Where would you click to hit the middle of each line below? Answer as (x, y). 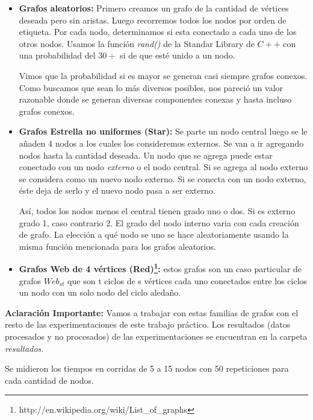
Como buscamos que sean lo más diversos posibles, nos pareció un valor (151, 87)
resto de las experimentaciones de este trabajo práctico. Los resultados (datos (148, 324)
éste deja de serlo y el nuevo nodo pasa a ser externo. (117, 190)
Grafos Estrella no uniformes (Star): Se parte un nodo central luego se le (163, 131)
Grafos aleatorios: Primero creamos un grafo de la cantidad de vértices (154, 8)
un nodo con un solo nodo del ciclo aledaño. (100, 292)
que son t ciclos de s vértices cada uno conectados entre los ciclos (187, 280)
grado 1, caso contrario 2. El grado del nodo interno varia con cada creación (159, 222)
